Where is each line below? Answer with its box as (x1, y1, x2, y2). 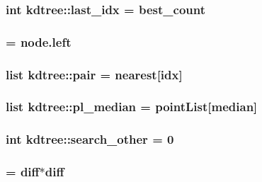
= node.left (6, 33, 72, 50)
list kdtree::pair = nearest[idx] (6, 65, 183, 83)
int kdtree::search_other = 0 (6, 130, 174, 148)
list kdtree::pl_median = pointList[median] (6, 98, 258, 115)
